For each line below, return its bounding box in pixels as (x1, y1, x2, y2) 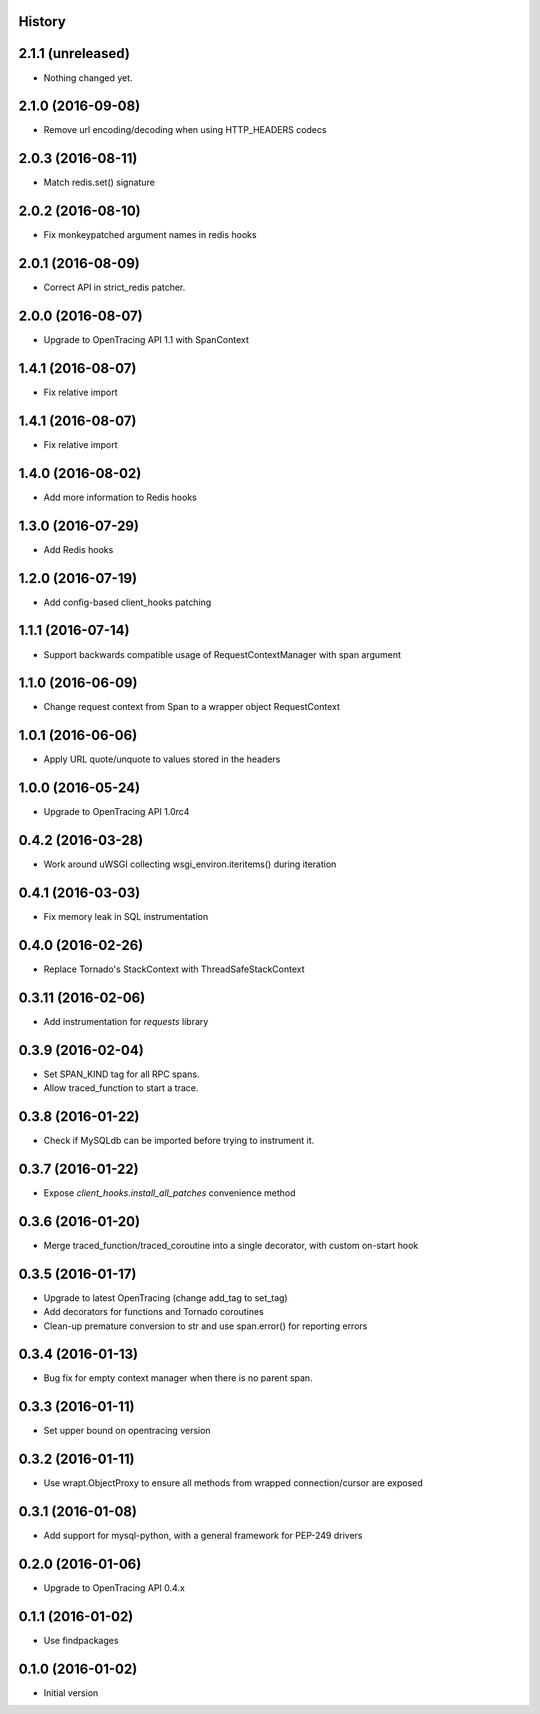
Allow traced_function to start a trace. (43, 1082, 199, 1094)
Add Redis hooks (43, 543, 114, 555)
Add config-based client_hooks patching (43, 596, 212, 608)
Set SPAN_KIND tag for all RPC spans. (43, 1068, 200, 1080)
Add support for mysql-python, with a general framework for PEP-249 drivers (43, 1530, 363, 1542)
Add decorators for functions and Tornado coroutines (43, 1306, 264, 1318)
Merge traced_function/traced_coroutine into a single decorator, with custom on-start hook (43, 1239, 419, 1251)
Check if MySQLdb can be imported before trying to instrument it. (43, 1135, 315, 1147)
